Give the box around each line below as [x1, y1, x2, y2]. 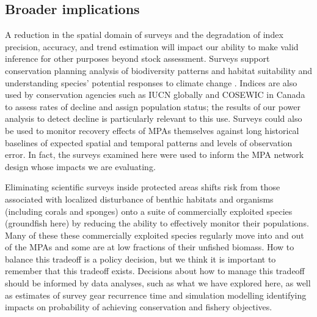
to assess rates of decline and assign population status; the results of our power [5, 100, 301, 113]
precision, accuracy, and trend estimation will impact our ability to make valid [5, 40, 299, 53]
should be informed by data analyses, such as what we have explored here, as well [5, 277, 311, 289]
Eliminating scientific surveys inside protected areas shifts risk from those [5, 181, 280, 193]
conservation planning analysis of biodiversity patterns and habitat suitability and [5, 64, 313, 76]
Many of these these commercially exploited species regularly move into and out [5, 228, 304, 241]
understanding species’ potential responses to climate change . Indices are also [5, 76, 297, 89]
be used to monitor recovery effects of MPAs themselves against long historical [5, 124, 299, 136]
